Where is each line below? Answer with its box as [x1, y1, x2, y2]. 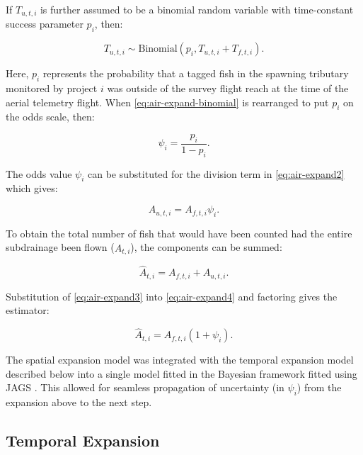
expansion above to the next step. [6, 395, 152, 410]
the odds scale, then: [6, 109, 95, 124]
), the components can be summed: [130, 240, 282, 254]
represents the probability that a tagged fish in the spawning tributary [42, 66, 349, 81]
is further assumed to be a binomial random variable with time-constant [40, 2, 354, 16]
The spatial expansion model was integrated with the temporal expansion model [6, 352, 354, 367]
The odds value [6, 166, 72, 181]
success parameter [6, 16, 83, 31]
